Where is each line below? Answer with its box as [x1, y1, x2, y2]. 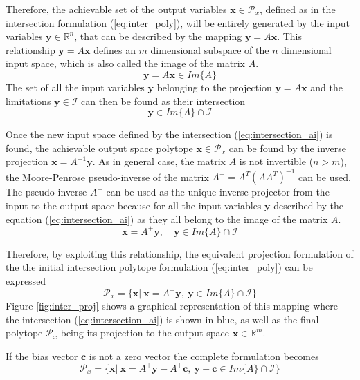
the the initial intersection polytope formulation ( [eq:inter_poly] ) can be [6, 260, 313, 274]
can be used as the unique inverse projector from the [106, 184, 330, 199]
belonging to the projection [156, 79, 272, 94]
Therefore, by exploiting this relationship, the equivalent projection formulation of [6, 246, 354, 260]
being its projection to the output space [60, 325, 229, 340]
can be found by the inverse [228, 140, 347, 155]
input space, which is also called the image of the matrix [6, 56, 245, 70]
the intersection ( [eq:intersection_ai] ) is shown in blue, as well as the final [6, 312, 319, 326]
